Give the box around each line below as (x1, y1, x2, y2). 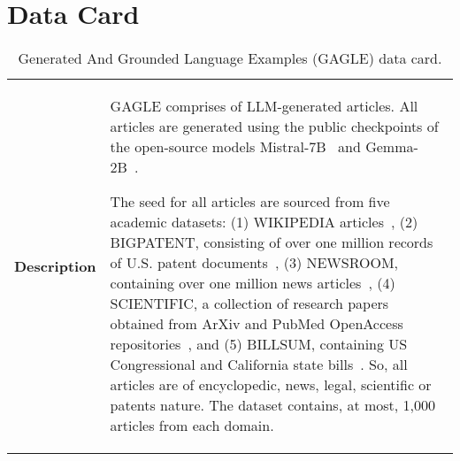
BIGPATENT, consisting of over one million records (110, 232, 433, 253)
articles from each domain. (110, 415, 274, 436)
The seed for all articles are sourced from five (110, 191, 390, 212)
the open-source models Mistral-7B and (110, 136, 361, 158)
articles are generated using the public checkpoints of (110, 116, 439, 137)
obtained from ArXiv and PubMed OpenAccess (110, 313, 403, 334)
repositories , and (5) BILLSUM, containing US (110, 334, 408, 355)
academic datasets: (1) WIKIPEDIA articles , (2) (110, 211, 418, 233)
